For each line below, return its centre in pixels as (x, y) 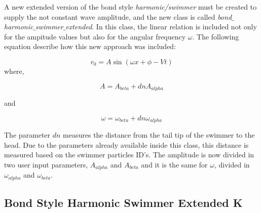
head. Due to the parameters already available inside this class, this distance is (126, 144)
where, (14, 71)
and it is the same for (174, 164)
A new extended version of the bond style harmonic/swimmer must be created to (130, 7)
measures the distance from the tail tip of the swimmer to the (159, 135)
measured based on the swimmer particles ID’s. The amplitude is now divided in (129, 155)
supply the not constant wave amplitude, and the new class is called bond (118, 16)
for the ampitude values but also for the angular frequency (95, 36)
